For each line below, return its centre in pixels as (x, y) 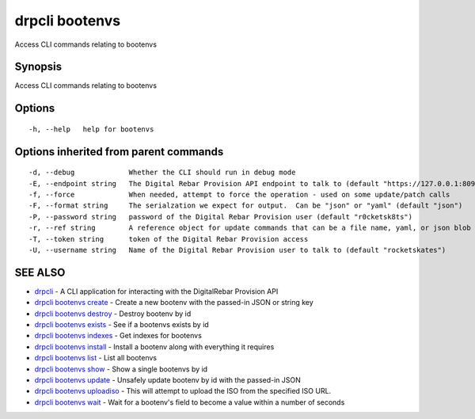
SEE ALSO (40, 272)
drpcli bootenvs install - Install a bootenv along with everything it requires (154, 347)
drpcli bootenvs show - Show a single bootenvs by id (121, 369)
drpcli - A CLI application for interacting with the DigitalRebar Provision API (156, 291)
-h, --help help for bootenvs (91, 129)
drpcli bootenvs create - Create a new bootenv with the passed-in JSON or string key (174, 303)
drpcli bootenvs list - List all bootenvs (96, 358)
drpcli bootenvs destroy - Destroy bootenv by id (113, 314)
